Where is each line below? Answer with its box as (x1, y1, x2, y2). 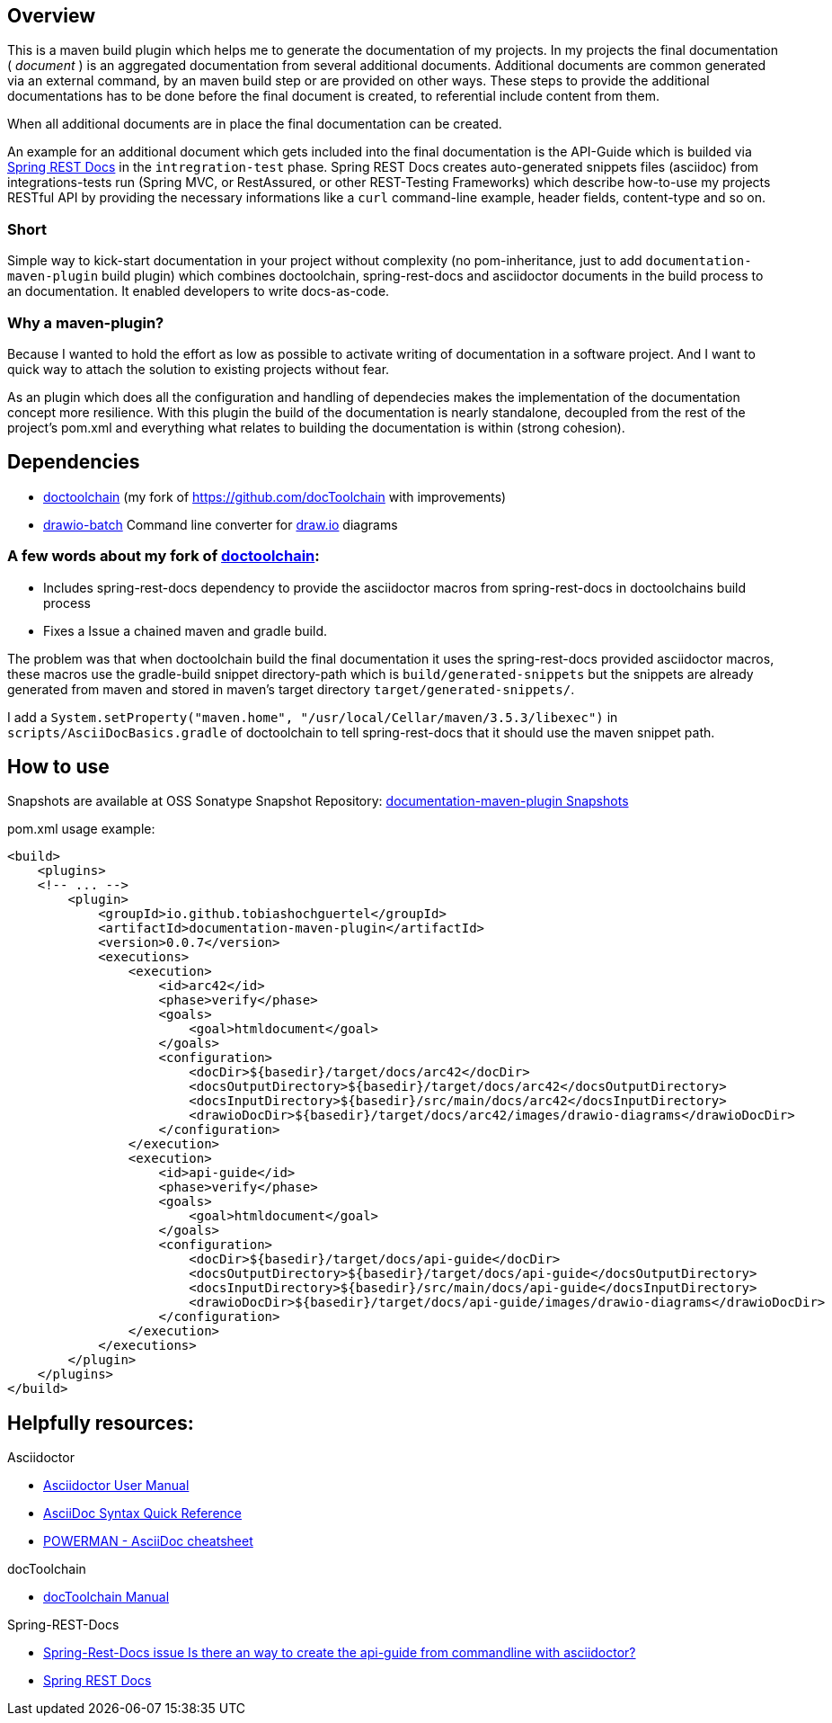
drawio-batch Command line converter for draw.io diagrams (43, 516, 398, 532)
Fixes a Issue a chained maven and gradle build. (43, 622, 328, 638)
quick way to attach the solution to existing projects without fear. (7, 361, 390, 377)
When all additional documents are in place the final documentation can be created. (7, 116, 502, 132)
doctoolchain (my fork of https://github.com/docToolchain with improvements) (43, 488, 507, 504)
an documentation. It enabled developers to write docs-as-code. (7, 283, 390, 299)
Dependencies (7, 451, 140, 474)
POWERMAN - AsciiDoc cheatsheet (43, 1533, 253, 1549)
